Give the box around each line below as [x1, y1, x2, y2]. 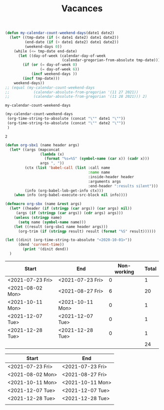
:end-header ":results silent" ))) [88, 183, 159, 188]
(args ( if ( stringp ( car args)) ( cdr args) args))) [16, 211, 123, 216]
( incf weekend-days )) [31, 71, 78, 76]
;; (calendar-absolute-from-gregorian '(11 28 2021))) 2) [5, 94, 147, 99]
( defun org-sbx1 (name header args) [5, 142, 80, 147]
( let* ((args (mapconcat [9, 147, 60, 152]
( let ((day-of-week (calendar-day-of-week [18, 53, 106, 58]
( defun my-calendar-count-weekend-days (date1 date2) [5, 30, 115, 36]
